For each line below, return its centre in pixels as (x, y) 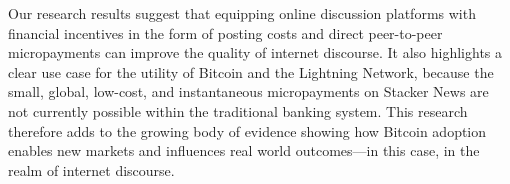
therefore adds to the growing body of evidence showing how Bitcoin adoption (247, 130)
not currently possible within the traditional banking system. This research (238, 110)
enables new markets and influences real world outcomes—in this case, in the (244, 150)
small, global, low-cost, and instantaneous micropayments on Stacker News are (248, 91)
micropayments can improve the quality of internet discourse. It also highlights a (255, 52)
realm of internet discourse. (91, 169)
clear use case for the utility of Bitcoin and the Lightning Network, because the (251, 71)
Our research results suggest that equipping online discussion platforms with (242, 13)
